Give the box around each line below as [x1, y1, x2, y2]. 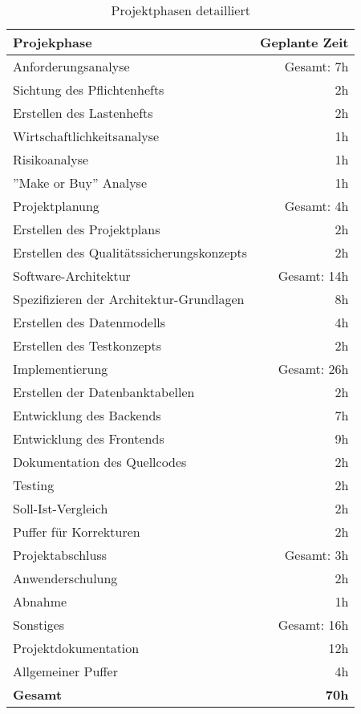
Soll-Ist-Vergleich [13, 499, 108, 517]
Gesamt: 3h [284, 546, 349, 564]
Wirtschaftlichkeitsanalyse [13, 127, 160, 145]
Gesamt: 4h [284, 197, 349, 215]
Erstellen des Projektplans [13, 220, 160, 238]
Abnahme [13, 592, 67, 611]
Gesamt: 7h [284, 57, 349, 75]
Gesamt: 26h [278, 359, 349, 378]
